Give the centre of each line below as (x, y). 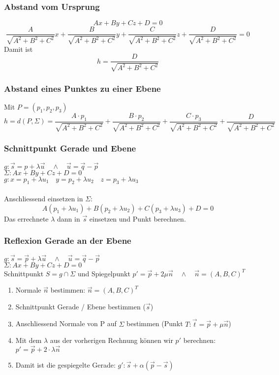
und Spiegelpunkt (104, 273)
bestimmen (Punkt (155, 323)
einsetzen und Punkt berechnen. (138, 218)
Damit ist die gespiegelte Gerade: (65, 365)
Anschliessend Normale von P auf (66, 323)
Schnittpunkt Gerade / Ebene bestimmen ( (80, 306)
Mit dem (29, 340)
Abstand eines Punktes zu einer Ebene (82, 88)
